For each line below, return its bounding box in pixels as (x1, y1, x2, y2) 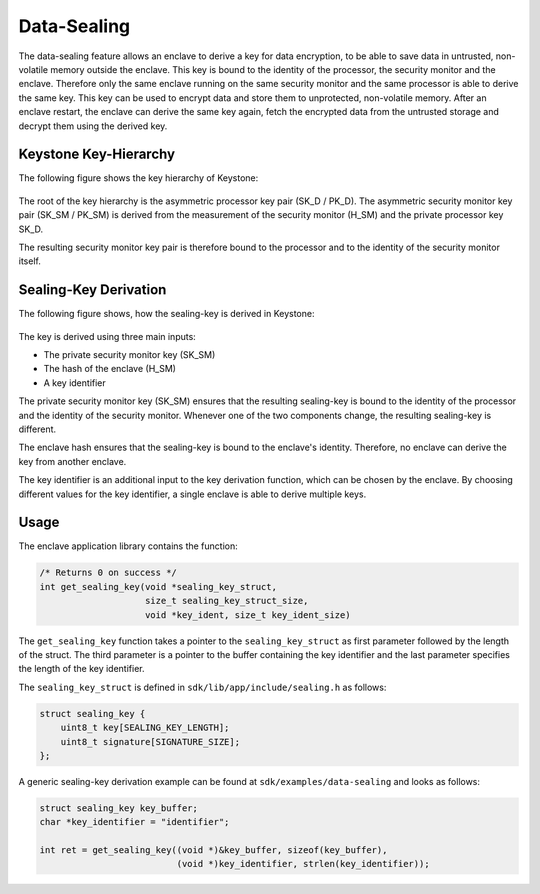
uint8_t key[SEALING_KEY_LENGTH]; (60, 722, 230, 734)
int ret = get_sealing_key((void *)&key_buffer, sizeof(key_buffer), (39, 845, 388, 856)
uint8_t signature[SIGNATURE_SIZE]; (60, 736, 240, 747)
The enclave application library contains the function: (18, 540, 239, 552)
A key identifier (43, 376, 107, 389)
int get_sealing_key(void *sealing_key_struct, (39, 581, 277, 592)
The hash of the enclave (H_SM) (43, 363, 177, 375)
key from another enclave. (18, 455, 127, 467)
